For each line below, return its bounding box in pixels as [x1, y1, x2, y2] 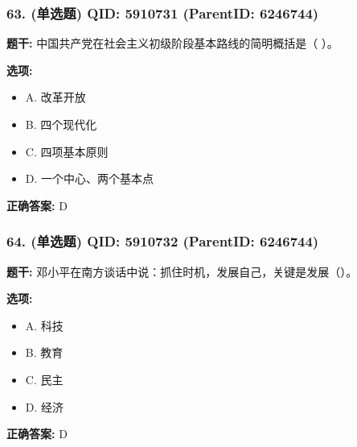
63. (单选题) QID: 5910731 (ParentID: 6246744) [6, 2, 319, 23]
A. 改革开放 [25, 89, 86, 106]
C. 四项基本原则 [25, 143, 109, 159]
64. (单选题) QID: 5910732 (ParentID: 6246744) [6, 231, 319, 251]
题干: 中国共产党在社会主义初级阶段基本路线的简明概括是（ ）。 [6, 35, 339, 52]
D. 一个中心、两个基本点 [25, 170, 154, 187]
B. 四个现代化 [25, 116, 97, 132]
